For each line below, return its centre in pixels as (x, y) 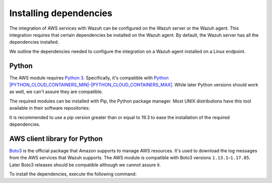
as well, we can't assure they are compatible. (56, 92)
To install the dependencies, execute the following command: (73, 174)
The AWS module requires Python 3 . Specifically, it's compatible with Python (89, 77)
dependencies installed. (34, 42)
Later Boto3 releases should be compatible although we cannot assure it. (85, 165)
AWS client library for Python (56, 139)
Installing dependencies (61, 13)
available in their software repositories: (50, 108)
